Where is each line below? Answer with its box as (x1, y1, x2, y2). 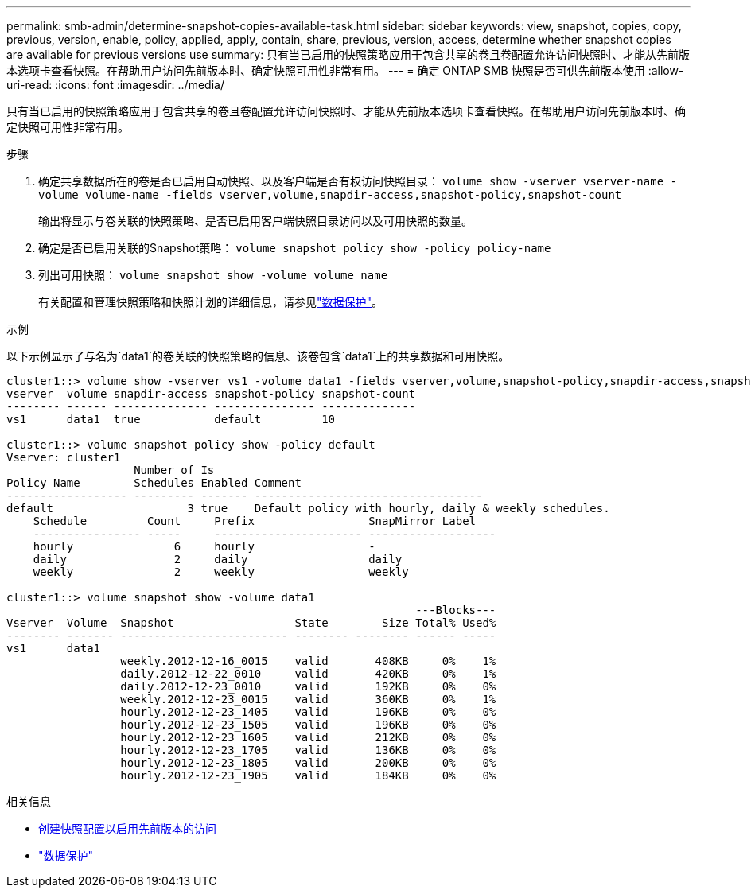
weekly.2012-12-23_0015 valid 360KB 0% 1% (120, 693, 496, 705)
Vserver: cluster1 (6, 451, 121, 464)
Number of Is (134, 464, 215, 476)
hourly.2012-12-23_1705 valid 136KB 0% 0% (120, 744, 496, 756)
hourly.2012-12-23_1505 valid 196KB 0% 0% (120, 718, 496, 731)
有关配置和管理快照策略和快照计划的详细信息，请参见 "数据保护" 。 (38, 295, 383, 309)
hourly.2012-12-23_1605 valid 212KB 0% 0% (120, 731, 496, 744)
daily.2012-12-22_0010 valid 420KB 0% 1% (120, 667, 496, 680)
